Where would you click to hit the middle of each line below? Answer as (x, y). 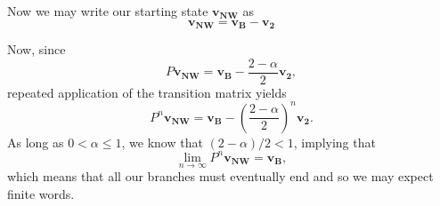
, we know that (162, 142)
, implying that (334, 142)
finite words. (41, 193)
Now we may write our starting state (108, 11)
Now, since (37, 49)
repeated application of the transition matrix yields (147, 92)
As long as (36, 142)
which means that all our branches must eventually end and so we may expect (220, 176)
